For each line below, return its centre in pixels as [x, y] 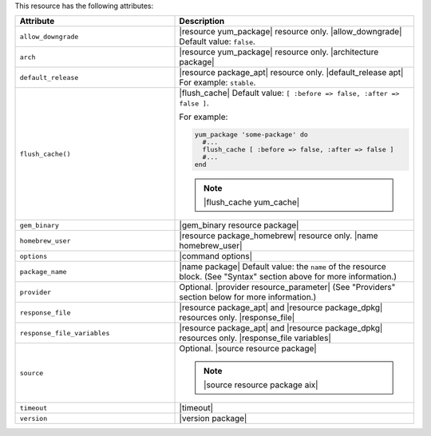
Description [202, 22]
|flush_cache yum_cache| [252, 202]
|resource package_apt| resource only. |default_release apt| [291, 73]
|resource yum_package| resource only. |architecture [279, 52]
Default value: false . [217, 42]
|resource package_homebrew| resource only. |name [279, 236]
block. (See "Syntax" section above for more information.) [288, 277]
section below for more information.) [248, 297]
